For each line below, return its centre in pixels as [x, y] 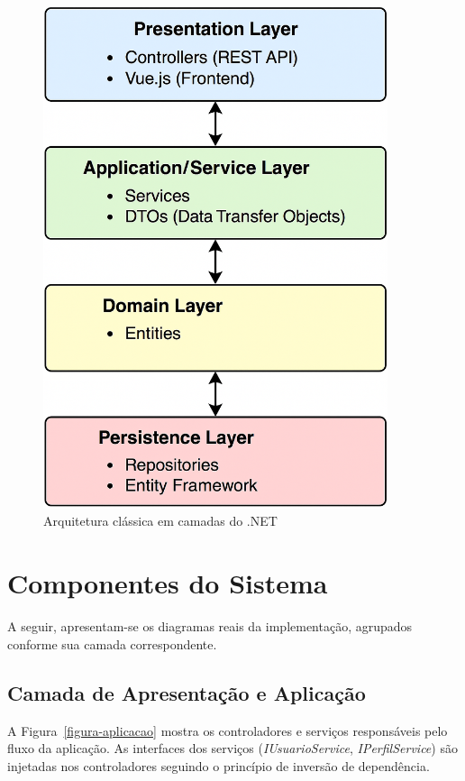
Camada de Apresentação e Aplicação [187, 692]
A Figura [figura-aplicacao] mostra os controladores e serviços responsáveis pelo [228, 730]
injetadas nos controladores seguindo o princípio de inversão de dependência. [219, 765]
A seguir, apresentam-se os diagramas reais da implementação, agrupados [210, 626]
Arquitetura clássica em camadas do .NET [160, 521]
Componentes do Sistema [168, 583]
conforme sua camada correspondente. [112, 643]
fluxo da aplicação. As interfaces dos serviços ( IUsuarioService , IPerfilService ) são [232, 748]
